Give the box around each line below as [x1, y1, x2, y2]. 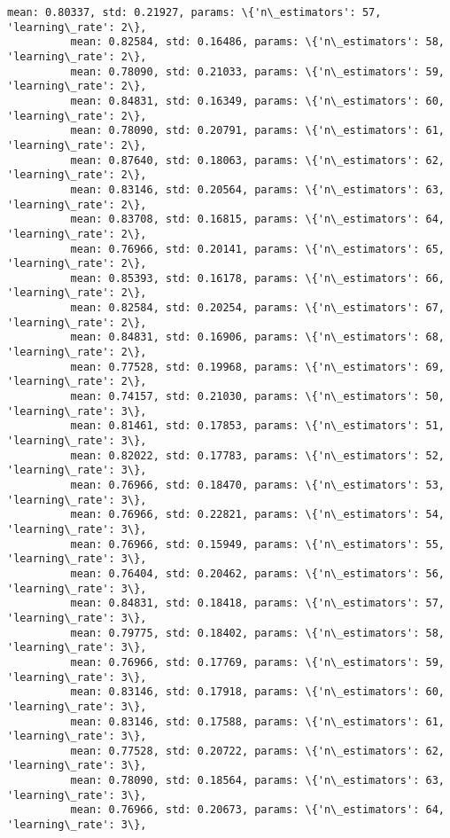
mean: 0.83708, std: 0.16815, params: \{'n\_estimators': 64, [70, 213, 445, 226]
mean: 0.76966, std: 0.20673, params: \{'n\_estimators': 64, [70, 803, 445, 817]
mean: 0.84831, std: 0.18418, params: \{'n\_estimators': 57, [70, 597, 445, 610]
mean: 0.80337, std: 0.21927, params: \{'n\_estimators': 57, [7, 6, 382, 19]
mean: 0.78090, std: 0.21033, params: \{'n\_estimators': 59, [70, 65, 445, 78]
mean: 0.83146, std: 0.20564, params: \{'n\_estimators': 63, [70, 183, 445, 196]
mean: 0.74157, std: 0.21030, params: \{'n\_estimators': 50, [70, 390, 445, 403]
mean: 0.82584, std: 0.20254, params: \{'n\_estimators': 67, [70, 302, 445, 315]
